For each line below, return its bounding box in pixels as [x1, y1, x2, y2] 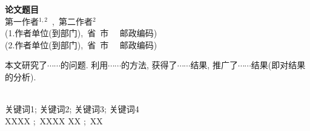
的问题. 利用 [60, 59, 108, 71]
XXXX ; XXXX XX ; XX [5, 114, 103, 127]
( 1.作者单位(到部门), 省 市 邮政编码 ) [5, 27, 157, 39]
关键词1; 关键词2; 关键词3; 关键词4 [5, 103, 139, 115]
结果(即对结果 [251, 59, 306, 71]
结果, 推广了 [190, 59, 238, 71]
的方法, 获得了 [121, 59, 177, 71]
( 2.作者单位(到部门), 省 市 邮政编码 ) [5, 38, 157, 51]
